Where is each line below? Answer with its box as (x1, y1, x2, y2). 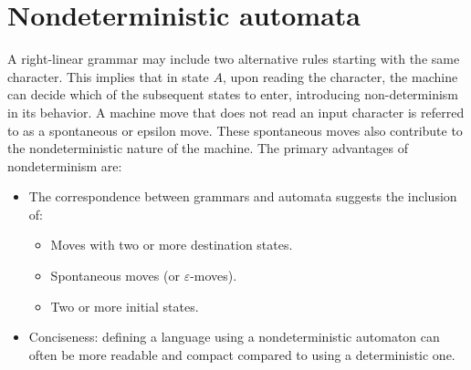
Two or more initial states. (50, 296, 199, 315)
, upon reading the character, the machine (222, 67, 458, 86)
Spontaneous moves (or (50, 266, 180, 285)
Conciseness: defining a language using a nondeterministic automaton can (28, 327, 440, 346)
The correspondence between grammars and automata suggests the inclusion (28, 187, 457, 206)
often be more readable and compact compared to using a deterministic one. (28, 344, 455, 364)
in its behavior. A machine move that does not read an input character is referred (7, 102, 465, 121)
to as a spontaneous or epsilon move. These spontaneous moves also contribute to (7, 120, 463, 139)
